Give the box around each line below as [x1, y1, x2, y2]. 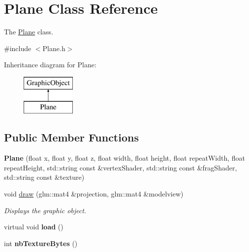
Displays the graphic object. [4, 205, 87, 215]
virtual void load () [4, 222, 63, 232]
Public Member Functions [4, 130, 139, 145]
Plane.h [42, 43, 65, 53]
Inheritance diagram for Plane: [4, 59, 96, 70]
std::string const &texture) [4, 172, 85, 182]
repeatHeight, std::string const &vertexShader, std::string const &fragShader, [4, 162, 237, 172]
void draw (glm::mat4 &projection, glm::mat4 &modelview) [4, 189, 184, 199]
